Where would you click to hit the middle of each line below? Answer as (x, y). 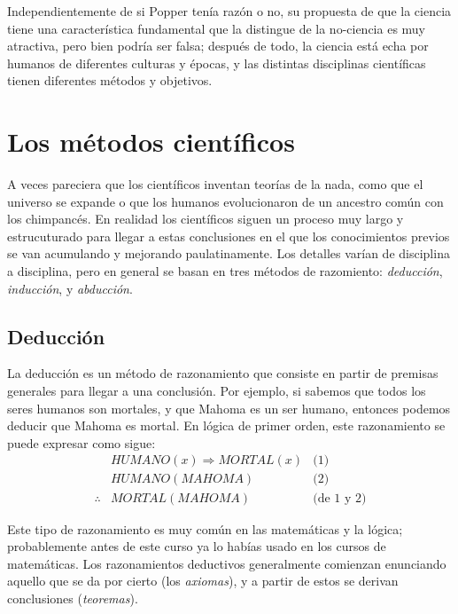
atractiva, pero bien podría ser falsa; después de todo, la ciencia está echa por (218, 46)
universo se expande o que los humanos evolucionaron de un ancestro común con (225, 201)
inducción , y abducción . (70, 288)
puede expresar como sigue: (82, 442)
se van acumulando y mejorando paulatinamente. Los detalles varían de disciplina (229, 253)
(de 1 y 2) (340, 498)
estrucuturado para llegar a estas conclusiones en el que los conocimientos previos (229, 236)
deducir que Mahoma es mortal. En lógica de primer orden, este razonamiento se (226, 425)
